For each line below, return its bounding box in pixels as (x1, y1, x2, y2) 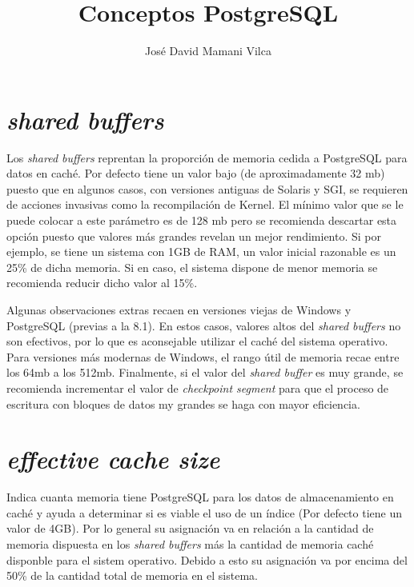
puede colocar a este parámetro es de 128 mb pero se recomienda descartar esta (6, 212, 397, 229)
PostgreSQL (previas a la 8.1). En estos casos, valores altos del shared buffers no (6, 317, 401, 333)
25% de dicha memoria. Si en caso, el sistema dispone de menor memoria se (6, 258, 378, 275)
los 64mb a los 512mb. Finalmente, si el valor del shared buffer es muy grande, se (6, 364, 404, 381)
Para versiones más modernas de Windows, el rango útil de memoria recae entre (6, 348, 400, 365)
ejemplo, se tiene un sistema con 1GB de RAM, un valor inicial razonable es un (6, 243, 396, 260)
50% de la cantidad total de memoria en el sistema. (6, 567, 258, 584)
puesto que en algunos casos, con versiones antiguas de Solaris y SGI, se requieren (6, 180, 408, 197)
